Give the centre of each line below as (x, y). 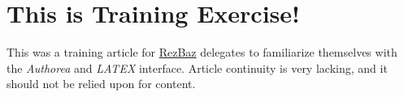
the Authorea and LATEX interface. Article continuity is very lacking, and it (197, 67)
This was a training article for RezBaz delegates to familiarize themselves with (202, 52)
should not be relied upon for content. (101, 84)
